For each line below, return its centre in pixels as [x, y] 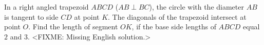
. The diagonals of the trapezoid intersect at [177, 16]
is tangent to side [31, 16]
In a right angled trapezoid [46, 7]
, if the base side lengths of [174, 27]
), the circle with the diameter [196, 7]
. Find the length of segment [73, 27]
